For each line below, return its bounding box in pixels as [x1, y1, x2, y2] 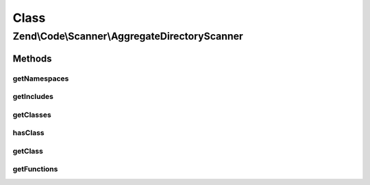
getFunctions [12, 165, 58, 174]
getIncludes [12, 92, 54, 102]
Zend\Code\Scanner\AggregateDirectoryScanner [12, 30, 243, 42]
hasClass [12, 128, 45, 138]
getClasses [12, 110, 51, 119]
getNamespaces [12, 74, 69, 83]
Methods [12, 53, 52, 64]
